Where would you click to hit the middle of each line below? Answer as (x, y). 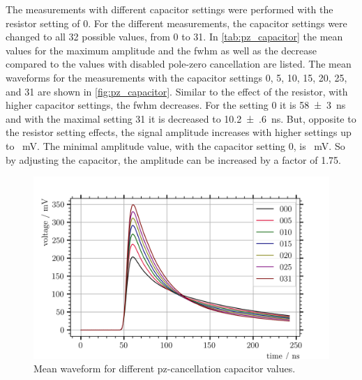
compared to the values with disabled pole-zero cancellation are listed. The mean (179, 64)
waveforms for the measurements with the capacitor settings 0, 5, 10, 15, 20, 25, (176, 77)
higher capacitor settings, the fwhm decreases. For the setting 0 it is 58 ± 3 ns (176, 105)
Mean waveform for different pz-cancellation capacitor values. (165, 368)
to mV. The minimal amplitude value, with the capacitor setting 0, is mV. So (175, 145)
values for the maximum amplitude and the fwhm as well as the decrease (161, 50)
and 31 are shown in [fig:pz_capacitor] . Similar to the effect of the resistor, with (177, 91)
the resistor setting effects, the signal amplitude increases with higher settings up (179, 132)
